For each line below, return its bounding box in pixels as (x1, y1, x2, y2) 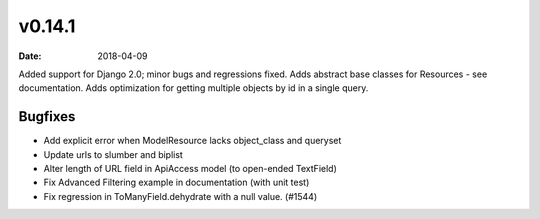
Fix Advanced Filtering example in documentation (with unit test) (43, 176, 310, 189)
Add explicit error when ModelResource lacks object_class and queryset (43, 135, 342, 147)
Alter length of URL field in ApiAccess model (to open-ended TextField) (43, 163, 337, 175)
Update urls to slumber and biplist (43, 148, 184, 160)
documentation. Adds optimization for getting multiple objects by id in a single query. (18, 82, 369, 94)
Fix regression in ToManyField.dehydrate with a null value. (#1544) (43, 190, 318, 202)
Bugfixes (18, 108, 76, 125)
